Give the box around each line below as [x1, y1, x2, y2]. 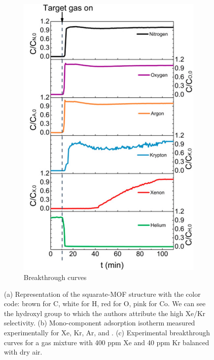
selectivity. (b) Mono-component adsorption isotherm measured [4, 318, 195, 328]
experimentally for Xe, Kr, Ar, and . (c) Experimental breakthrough [4, 327, 210, 337]
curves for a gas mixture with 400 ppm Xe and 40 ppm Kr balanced [4, 337, 210, 347]
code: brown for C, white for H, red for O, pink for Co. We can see [4, 298, 206, 309]
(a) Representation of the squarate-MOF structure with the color [4, 288, 201, 299]
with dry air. [4, 347, 42, 357]
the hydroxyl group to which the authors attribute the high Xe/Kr [4, 308, 206, 318]
